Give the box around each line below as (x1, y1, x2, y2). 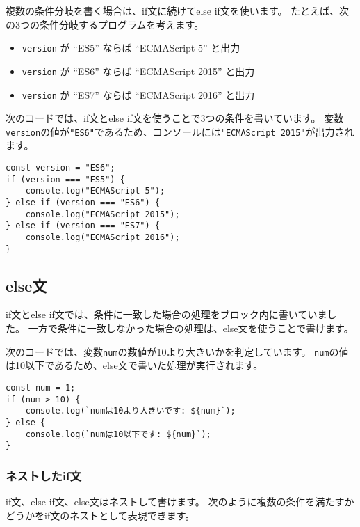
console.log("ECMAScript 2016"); (25, 232, 180, 242)
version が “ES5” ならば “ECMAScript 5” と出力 (22, 40, 240, 55)
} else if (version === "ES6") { (6, 197, 160, 207)
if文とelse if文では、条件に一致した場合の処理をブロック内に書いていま (6, 307, 327, 322)
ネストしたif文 (6, 466, 82, 484)
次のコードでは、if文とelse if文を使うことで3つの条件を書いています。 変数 (6, 111, 344, 125)
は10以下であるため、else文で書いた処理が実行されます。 (6, 358, 263, 372)
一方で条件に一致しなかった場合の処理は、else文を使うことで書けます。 (28, 321, 354, 336)
